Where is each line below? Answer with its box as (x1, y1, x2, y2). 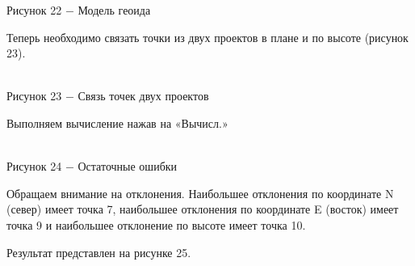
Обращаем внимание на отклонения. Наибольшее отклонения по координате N (6, 184, 394, 201)
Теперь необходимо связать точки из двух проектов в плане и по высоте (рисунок (6, 28, 409, 45)
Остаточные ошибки (78, 158, 178, 175)
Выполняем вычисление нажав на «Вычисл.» (6, 114, 228, 131)
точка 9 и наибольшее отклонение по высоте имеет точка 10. (6, 216, 306, 233)
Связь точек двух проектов (78, 87, 209, 104)
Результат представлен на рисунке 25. (6, 243, 191, 260)
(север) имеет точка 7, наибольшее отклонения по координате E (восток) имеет (6, 201, 399, 217)
